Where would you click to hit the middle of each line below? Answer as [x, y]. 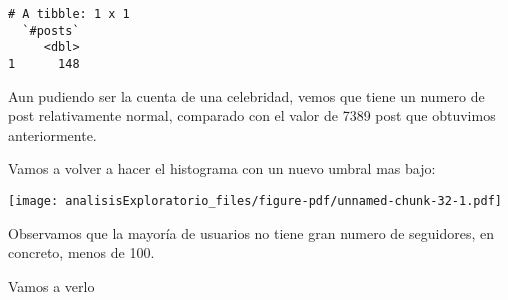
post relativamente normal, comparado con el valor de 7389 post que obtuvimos [252, 115]
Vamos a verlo [51, 285]
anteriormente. [52, 134]
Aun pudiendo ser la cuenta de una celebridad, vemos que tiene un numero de [246, 95]
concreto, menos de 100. [81, 252]
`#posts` [51, 30]
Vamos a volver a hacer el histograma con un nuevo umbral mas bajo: [222, 168]
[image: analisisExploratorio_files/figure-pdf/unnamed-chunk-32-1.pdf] [255, 201]
